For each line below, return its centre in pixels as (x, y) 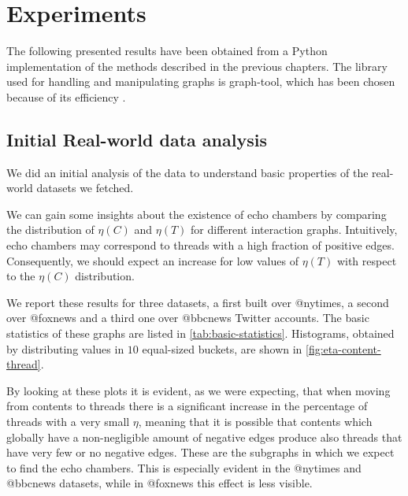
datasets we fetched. (85, 188)
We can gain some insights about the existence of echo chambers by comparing (197, 214)
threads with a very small (68, 422)
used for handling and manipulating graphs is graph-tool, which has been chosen (201, 81)
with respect (367, 260)
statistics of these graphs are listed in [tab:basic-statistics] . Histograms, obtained (200, 333)
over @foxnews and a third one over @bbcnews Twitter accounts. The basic (188, 318)
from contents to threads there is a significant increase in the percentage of (187, 406)
